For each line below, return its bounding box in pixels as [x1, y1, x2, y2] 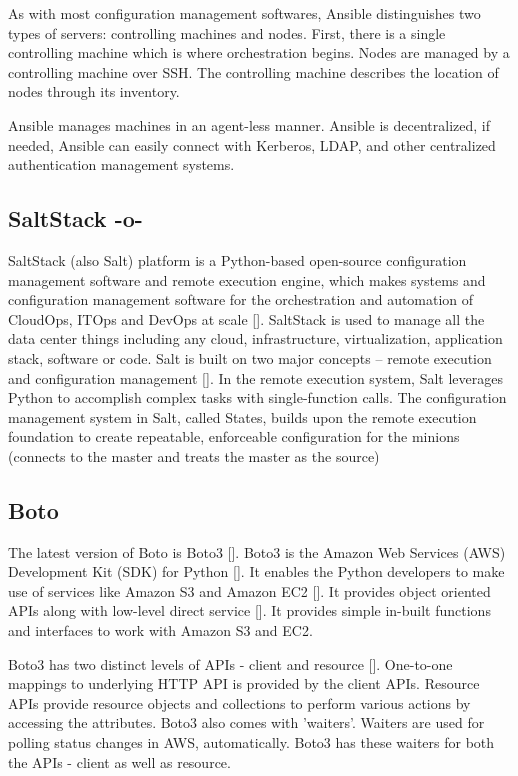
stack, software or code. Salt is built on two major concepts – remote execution [8, 347, 492, 368]
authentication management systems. [8, 154, 235, 175]
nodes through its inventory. [8, 81, 180, 102]
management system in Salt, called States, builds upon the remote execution [8, 406, 477, 427]
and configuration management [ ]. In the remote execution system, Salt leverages [8, 367, 503, 388]
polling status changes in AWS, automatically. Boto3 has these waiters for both [8, 732, 495, 753]
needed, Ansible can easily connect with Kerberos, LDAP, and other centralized [8, 134, 496, 155]
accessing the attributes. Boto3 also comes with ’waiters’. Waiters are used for [8, 712, 485, 733]
